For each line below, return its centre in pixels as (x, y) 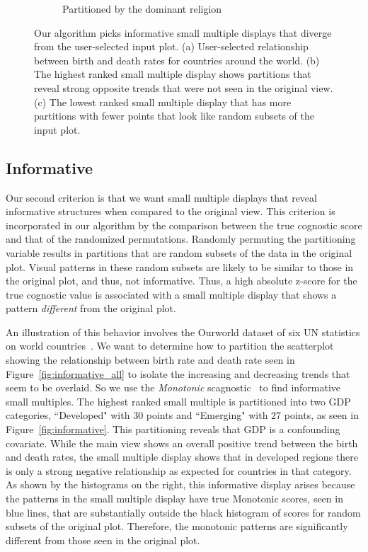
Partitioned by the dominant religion (142, 8)
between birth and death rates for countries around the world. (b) (177, 60)
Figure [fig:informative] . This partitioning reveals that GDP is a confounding (173, 429)
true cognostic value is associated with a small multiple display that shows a (171, 294)
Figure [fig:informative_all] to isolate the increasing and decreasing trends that (178, 373)
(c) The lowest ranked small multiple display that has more (163, 102)
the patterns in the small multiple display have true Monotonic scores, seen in (174, 499)
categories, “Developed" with (68, 415)
